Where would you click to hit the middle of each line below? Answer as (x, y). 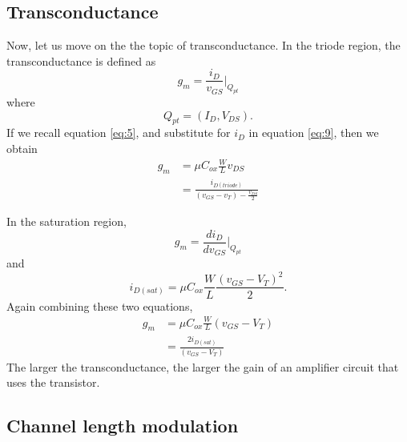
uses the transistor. (53, 382)
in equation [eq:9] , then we (314, 133)
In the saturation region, (66, 221)
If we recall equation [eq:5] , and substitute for (119, 133)
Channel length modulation (123, 426)
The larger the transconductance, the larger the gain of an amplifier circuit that (203, 366)
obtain (22, 148)
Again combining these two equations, (100, 305)
